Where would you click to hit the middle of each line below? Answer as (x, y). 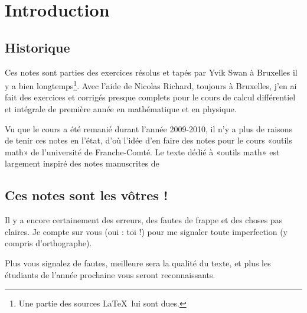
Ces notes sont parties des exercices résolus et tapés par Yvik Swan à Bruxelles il (151, 72)
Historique (37, 47)
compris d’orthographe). (48, 243)
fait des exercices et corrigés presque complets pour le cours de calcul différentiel (150, 97)
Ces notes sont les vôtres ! (86, 195)
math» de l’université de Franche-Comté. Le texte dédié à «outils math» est (142, 151)
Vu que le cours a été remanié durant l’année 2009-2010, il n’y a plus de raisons (148, 128)
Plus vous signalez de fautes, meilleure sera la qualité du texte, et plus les (138, 263)
